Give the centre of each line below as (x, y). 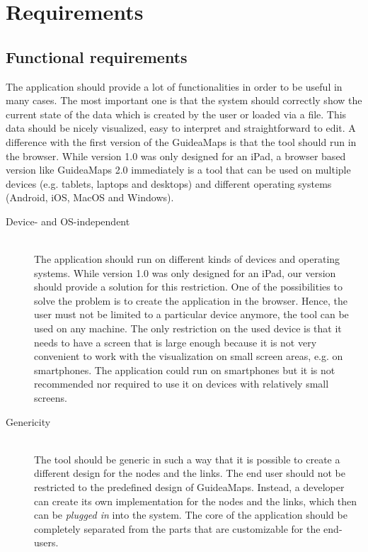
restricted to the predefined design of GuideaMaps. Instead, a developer (189, 487)
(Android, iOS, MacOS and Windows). (90, 197)
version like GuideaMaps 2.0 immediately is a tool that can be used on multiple (178, 170)
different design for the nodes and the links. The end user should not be (190, 473)
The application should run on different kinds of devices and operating (187, 259)
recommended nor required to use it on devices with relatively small (182, 384)
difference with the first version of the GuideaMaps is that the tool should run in (181, 141)
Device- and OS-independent (68, 221)
